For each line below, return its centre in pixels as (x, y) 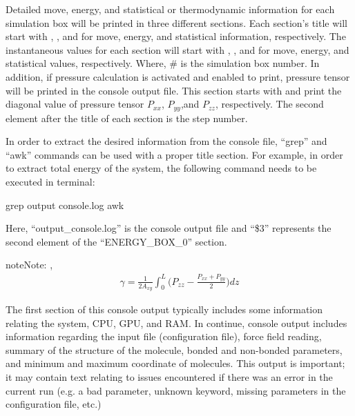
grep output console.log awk (65, 205)
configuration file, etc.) (54, 404)
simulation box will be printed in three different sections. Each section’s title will (176, 22)
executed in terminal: (50, 181)
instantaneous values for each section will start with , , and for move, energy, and (177, 49)
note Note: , (29, 265)
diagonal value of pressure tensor (75, 104)
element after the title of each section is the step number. (127, 118)
